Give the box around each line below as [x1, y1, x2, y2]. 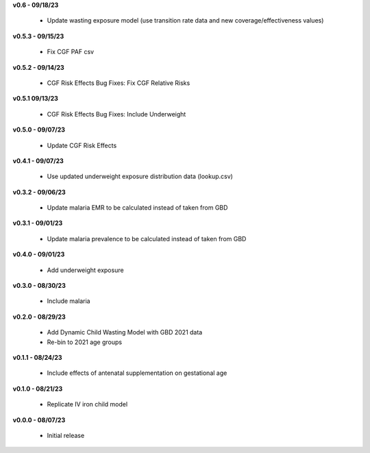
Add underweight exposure [47, 266, 124, 274]
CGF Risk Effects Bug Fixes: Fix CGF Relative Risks [47, 79, 190, 87]
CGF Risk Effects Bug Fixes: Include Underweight [47, 110, 186, 118]
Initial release [47, 431, 85, 439]
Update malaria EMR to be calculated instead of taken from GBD [47, 204, 228, 212]
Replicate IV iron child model [47, 400, 128, 408]
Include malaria [47, 297, 90, 305]
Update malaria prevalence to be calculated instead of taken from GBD [47, 234, 247, 243]
